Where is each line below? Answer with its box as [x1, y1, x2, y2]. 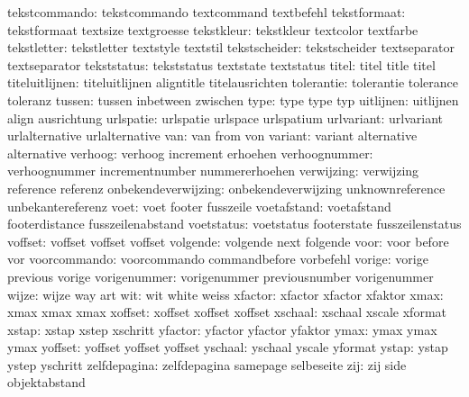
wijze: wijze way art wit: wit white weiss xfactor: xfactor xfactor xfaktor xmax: [7, 284, 444, 303]
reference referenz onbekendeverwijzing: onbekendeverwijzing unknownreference [7, 178, 446, 197]
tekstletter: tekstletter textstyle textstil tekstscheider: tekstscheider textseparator [7, 38, 455, 57]
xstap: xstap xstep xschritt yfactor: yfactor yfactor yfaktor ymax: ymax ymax [7, 320, 437, 338]
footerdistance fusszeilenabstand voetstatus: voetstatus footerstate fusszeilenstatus [7, 214, 462, 233]
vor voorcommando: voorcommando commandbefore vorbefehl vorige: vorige [7, 249, 428, 268]
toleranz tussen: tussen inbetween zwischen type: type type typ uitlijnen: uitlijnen [7, 90, 459, 109]
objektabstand [7, 373, 86, 392]
